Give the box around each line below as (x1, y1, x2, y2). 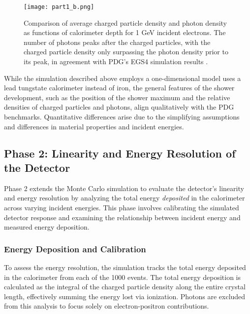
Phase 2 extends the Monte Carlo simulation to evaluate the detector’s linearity (4, 183, 244, 193)
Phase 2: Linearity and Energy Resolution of (4, 145, 236, 160)
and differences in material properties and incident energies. (4, 121, 184, 131)
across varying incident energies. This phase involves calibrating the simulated (4, 202, 239, 212)
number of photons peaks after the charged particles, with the (24, 37, 211, 47)
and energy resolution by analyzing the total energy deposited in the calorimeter (4, 193, 245, 203)
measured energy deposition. (4, 222, 90, 232)
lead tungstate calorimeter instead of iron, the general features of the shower (4, 82, 235, 93)
